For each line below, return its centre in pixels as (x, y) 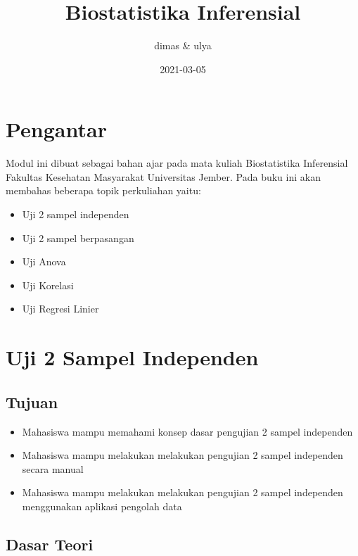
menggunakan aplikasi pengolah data (102, 506)
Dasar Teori (50, 544)
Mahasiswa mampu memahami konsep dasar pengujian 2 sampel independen (187, 431)
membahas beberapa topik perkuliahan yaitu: (103, 190)
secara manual (53, 468)
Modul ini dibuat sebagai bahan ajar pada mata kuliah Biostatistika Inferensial (177, 163)
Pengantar (56, 129)
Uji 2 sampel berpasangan (78, 238)
